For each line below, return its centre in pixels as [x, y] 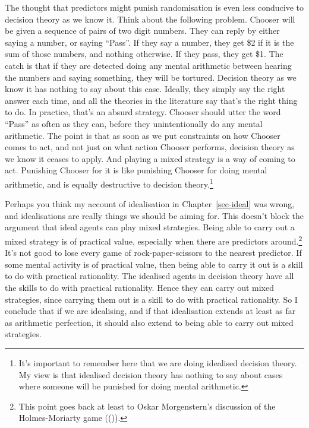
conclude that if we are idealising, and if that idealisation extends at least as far [150, 311]
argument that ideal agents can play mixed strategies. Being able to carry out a [150, 227]
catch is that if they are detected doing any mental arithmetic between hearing [148, 65]
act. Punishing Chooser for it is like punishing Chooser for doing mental [136, 170]
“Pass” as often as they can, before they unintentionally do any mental [134, 123]
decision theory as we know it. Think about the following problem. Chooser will [150, 19]
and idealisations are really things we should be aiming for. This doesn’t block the [154, 215]
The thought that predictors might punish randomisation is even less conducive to [154, 7]
